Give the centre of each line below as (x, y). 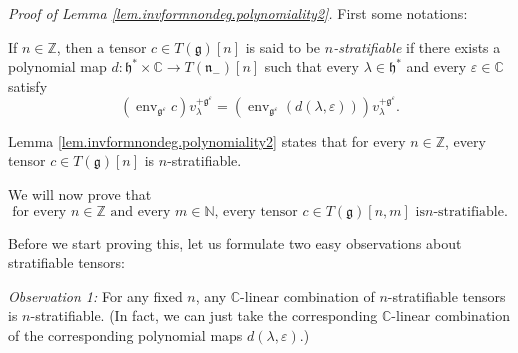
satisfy (28, 85)
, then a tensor (101, 46)
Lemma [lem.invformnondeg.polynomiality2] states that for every (207, 140)
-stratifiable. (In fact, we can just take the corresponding (204, 315)
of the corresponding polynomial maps (125, 334)
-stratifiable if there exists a (417, 46)
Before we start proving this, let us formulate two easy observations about (235, 242)
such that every (311, 66)
